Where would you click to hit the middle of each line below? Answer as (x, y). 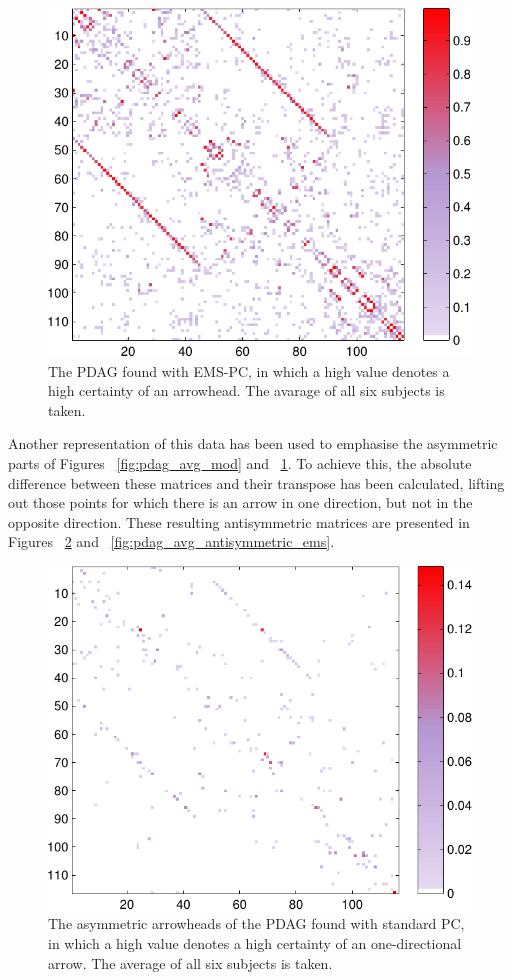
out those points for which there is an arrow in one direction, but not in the (240, 502)
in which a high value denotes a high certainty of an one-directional (255, 943)
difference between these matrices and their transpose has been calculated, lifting (256, 482)
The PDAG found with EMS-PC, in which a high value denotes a (249, 370)
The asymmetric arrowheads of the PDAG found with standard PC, (256, 923)
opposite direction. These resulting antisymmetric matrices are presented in (239, 521)
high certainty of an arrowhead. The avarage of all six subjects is (246, 390)
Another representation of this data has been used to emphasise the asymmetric (253, 443)
